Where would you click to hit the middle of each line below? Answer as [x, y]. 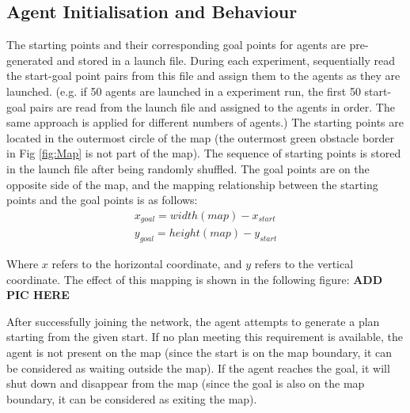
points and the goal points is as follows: [102, 200]
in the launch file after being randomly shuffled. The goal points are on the [188, 168]
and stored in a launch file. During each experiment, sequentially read [226, 60]
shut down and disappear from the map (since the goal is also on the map [186, 383]
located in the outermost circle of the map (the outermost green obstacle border [201, 137]
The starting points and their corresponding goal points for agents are [176, 45]
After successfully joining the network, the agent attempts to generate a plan [193, 321]
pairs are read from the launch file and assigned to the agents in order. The [212, 106]
